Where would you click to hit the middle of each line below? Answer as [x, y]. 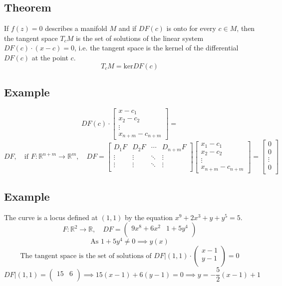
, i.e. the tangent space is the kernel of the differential [156, 48]
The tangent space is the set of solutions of [86, 256]
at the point [50, 57]
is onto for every [191, 28]
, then [246, 28]
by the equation [149, 217]
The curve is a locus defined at [51, 217]
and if [128, 28]
